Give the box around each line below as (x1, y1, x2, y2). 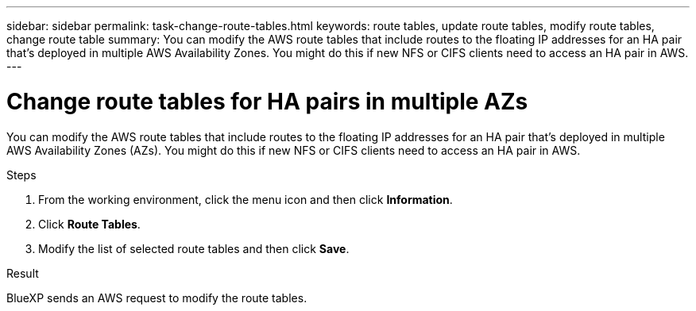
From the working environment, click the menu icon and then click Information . (38, 192, 453, 206)
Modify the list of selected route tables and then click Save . (38, 241, 350, 255)
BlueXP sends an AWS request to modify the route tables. (6, 290, 307, 305)
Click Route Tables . (38, 217, 141, 231)
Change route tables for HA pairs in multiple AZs (6, 87, 528, 115)
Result (6, 266, 39, 280)
